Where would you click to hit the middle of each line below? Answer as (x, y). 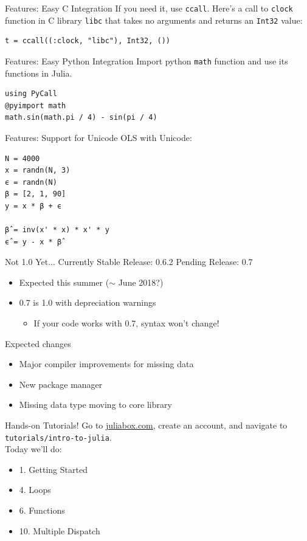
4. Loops (35, 490)
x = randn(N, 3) (38, 171)
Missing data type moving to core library (95, 405)
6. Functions (42, 510)
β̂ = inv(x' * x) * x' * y (57, 230)
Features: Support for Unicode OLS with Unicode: (98, 137)
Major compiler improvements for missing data (106, 364)
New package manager (61, 384)
